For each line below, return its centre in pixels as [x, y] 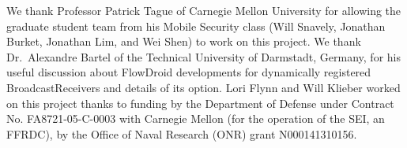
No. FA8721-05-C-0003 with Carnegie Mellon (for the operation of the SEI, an [196, 118]
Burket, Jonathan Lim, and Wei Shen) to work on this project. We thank [184, 41]
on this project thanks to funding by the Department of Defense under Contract [200, 103]
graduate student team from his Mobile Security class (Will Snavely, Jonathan [196, 26]
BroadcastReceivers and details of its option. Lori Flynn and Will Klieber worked [203, 87]
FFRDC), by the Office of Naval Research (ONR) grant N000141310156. [182, 133]
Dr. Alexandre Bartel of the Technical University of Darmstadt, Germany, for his [203, 56]
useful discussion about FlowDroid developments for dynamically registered [189, 72]
